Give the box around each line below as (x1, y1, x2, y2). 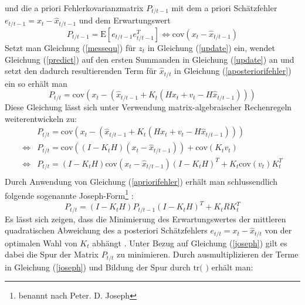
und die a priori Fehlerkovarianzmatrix (5, 2, 144, 13)
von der (265, 224, 292, 236)
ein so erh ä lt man (5, 77, 67, 89)
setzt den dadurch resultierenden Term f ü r (5, 65, 157, 77)
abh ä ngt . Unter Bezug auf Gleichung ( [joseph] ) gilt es (92, 236, 287, 249)
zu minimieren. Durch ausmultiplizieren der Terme (117, 248, 299, 260)
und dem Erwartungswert (79, 14, 171, 26)
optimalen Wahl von (5, 236, 77, 249)
